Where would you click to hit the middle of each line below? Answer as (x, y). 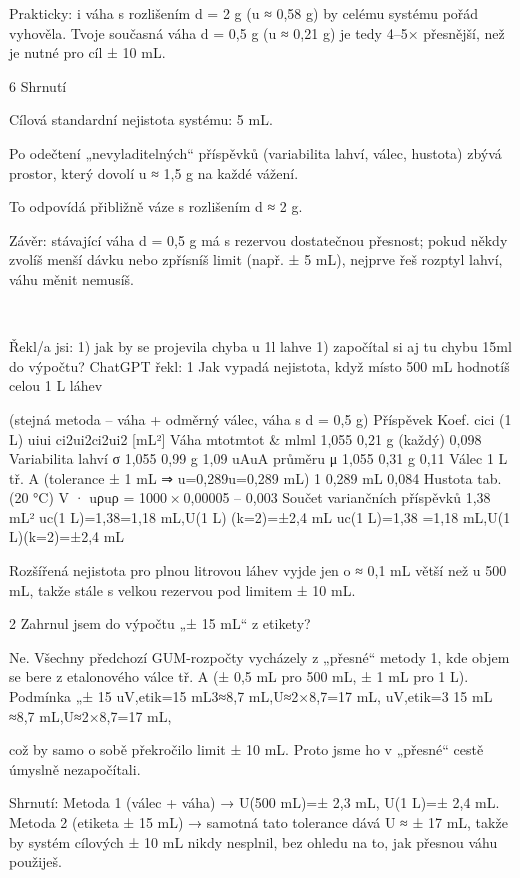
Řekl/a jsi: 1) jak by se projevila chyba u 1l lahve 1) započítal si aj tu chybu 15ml (260, 346)
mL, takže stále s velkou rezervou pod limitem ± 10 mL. (182, 589)
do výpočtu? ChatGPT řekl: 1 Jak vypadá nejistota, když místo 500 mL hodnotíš (259, 365)
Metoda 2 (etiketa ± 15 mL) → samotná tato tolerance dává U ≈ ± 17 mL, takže (258, 822)
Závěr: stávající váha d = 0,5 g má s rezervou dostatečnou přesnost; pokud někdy (258, 239)
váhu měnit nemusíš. (71, 278)
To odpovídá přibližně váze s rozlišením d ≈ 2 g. (156, 206)
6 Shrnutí (38, 85)
